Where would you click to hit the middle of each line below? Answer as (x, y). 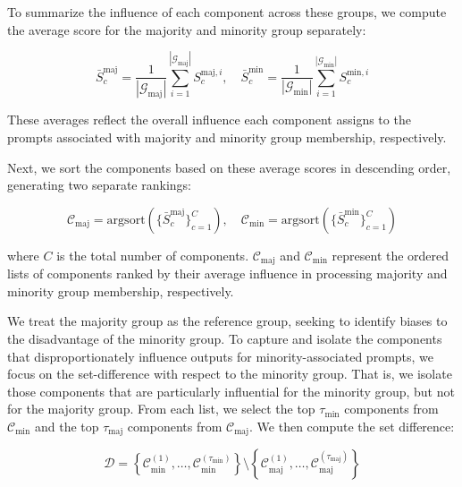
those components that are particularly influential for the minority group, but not (231, 391)
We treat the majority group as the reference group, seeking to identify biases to (227, 321)
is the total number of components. (153, 255)
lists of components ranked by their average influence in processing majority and (227, 273)
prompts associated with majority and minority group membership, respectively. (227, 137)
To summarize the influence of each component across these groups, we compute (227, 12)
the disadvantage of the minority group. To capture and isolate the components (225, 339)
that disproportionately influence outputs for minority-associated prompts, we (221, 356)
